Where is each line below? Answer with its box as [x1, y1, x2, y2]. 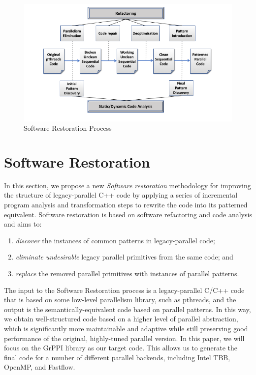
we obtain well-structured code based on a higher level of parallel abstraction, [4, 314, 238, 324]
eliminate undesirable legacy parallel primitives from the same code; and [15, 252, 233, 262]
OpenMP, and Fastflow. [4, 362, 75, 372]
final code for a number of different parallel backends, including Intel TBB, [4, 352, 230, 362]
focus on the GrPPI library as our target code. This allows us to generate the [4, 343, 237, 353]
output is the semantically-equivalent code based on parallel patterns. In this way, [4, 304, 251, 314]
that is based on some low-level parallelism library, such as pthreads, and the [4, 294, 236, 305]
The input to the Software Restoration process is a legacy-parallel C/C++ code [4, 285, 245, 295]
